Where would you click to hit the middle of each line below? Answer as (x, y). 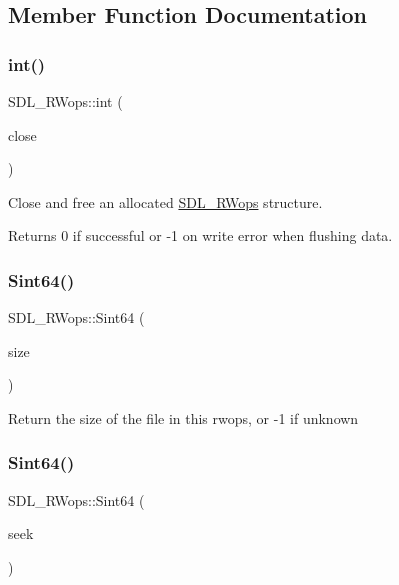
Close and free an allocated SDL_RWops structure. (165, 201)
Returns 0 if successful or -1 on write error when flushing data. (200, 235)
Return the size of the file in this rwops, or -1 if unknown (183, 417)
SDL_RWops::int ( (65, 101)
